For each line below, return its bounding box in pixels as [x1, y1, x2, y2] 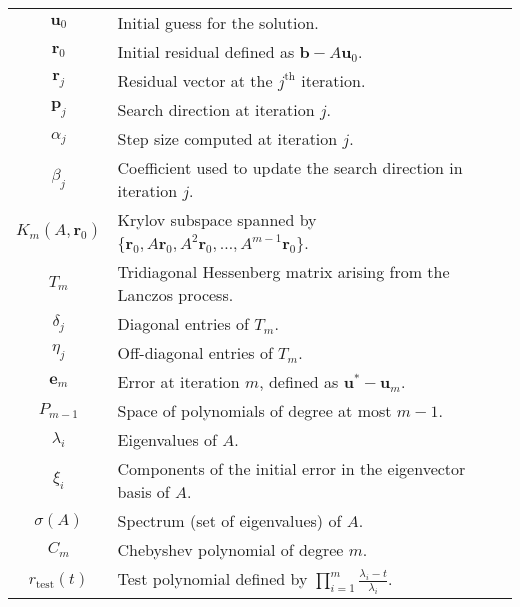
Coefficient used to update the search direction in [117, 156, 463, 179]
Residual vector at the [117, 69, 273, 92]
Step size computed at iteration [117, 127, 338, 150]
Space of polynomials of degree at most [117, 399, 392, 422]
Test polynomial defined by [117, 567, 308, 590]
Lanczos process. [117, 283, 234, 306]
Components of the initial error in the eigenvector [117, 457, 466, 480]
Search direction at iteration [117, 98, 315, 121]
